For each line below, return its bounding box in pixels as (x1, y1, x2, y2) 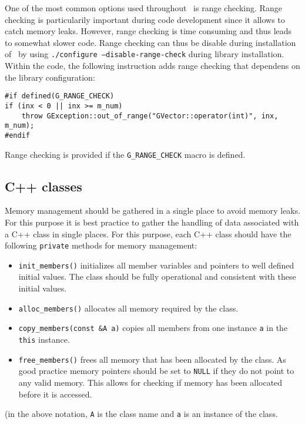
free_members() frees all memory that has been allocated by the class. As (18, 353, 286, 365)
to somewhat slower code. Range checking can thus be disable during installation (5, 36, 296, 48)
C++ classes (5, 177, 82, 195)
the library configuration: (5, 71, 95, 83)
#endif (5, 131, 30, 140)
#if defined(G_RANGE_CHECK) (5, 92, 115, 101)
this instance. (18, 333, 70, 345)
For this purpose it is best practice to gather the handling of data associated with (5, 216, 299, 228)
